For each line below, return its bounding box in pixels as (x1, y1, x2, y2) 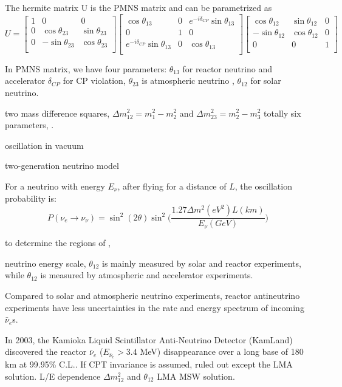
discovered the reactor (5, 345, 87, 358)
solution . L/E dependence (5, 369, 101, 382)
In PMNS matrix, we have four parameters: (5, 62, 167, 75)
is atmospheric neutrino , (142, 74, 234, 87)
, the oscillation (234, 179, 292, 192)
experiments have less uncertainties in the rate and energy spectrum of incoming (5, 301, 304, 313)
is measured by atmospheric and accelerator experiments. (40, 269, 253, 281)
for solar (250, 74, 281, 87)
